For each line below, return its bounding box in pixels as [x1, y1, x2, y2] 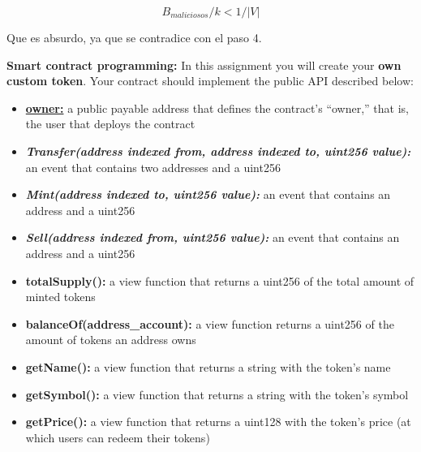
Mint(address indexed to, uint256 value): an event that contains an [25, 186, 391, 203]
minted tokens [25, 288, 96, 305]
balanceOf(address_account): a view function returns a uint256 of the [25, 315, 394, 332]
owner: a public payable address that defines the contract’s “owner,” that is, [25, 99, 410, 116]
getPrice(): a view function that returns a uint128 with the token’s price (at [25, 413, 411, 430]
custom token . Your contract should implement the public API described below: [6, 72, 414, 89]
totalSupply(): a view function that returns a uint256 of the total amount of [25, 272, 415, 289]
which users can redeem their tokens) [25, 428, 210, 446]
